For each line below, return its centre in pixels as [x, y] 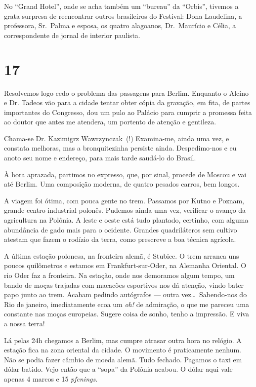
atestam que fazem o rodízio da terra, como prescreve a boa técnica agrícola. [120, 239]
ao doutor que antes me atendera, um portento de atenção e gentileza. [110, 122]
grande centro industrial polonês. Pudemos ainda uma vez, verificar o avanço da [125, 210]
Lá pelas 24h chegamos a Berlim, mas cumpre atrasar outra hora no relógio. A [123, 340]
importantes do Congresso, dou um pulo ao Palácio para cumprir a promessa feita [128, 112]
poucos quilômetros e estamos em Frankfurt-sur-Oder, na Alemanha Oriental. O [125, 265]
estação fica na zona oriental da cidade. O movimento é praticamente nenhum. [123, 350]
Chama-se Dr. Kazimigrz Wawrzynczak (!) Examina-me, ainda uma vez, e [117, 138]
